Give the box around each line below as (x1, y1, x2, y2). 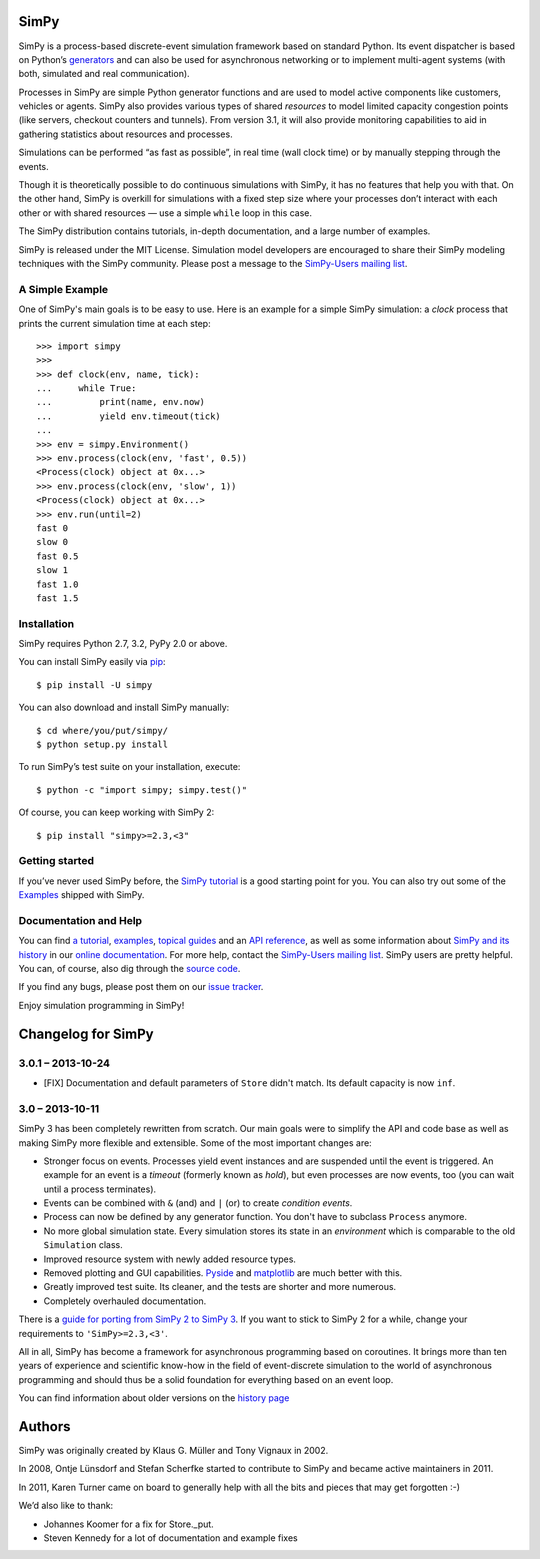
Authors (18, 1418, 71, 1435)
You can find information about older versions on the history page (18, 1392, 290, 1404)
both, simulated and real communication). (18, 68, 190, 80)
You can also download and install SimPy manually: (18, 701, 230, 714)
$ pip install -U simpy (36, 679, 153, 690)
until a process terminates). (43, 1183, 157, 1195)
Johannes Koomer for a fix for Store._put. (43, 1518, 214, 1530)
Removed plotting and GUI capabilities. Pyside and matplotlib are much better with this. (43, 1267, 403, 1279)
